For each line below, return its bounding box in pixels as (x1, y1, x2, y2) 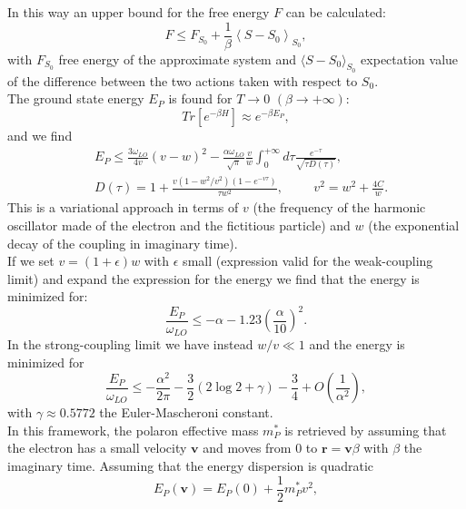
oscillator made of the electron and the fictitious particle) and (7, 215, 351, 234)
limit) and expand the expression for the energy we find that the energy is (7, 269, 420, 288)
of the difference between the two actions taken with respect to (7, 71, 358, 90)
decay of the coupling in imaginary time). (7, 233, 238, 252)
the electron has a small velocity (7, 438, 187, 457)
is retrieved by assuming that (284, 420, 447, 439)
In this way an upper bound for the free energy (7, 3, 270, 21)
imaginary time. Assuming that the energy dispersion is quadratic (7, 455, 374, 475)
